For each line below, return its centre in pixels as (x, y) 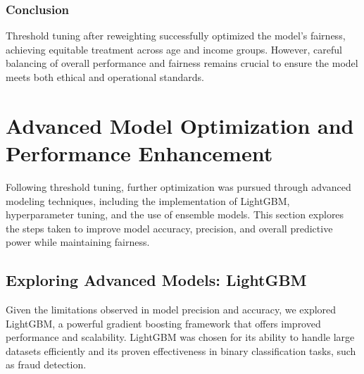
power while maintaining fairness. (78, 242)
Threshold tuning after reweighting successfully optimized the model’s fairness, (176, 36)
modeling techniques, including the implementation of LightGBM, (148, 200)
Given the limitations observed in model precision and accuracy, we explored (171, 310)
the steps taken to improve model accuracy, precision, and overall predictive (169, 228)
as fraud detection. (46, 364)
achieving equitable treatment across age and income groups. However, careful (174, 49)
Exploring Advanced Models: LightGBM (156, 280)
